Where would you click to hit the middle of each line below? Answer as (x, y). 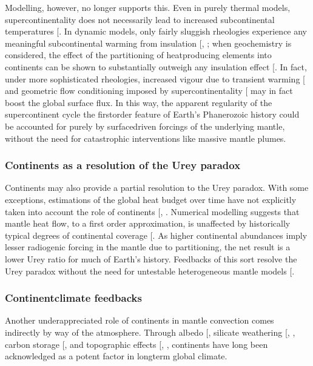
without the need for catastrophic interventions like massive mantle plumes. (146, 138)
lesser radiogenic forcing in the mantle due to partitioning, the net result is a (148, 247)
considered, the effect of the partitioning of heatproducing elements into (138, 55)
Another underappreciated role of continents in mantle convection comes (140, 320)
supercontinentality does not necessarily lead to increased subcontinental (140, 19)
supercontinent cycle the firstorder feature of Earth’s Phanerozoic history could (152, 114)
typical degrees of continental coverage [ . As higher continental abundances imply (156, 235)
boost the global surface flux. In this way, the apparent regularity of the (139, 102)
